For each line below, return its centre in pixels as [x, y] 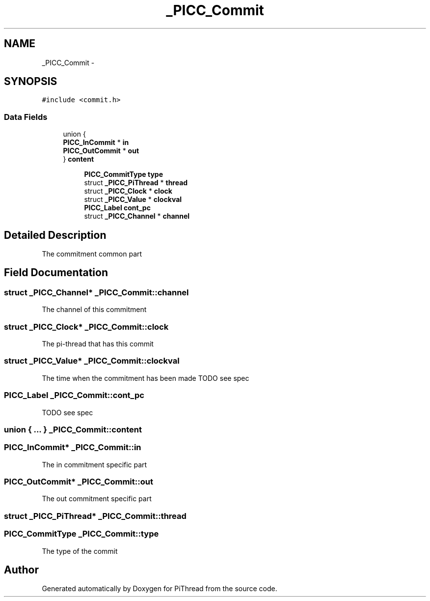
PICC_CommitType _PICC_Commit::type [81, 534]
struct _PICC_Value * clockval [133, 200]
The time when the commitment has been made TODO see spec [146, 378]
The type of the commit [80, 551]
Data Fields [26, 117]
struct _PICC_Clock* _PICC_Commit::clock [86, 327]
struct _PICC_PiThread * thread [136, 183]
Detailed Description [55, 235]
